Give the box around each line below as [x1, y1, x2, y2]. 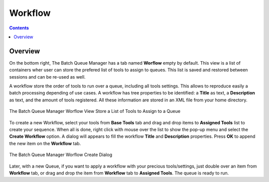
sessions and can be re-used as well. [9, 74, 86, 80]
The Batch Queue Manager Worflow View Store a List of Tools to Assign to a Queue [9, 108, 181, 114]
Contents [9, 25, 29, 31]
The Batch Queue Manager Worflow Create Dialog [9, 152, 112, 158]
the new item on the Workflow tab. [9, 140, 81, 146]
